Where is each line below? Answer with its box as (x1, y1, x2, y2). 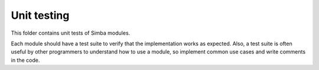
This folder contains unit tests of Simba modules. (11, 29, 131, 36)
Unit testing (11, 9, 70, 22)
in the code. (11, 56, 40, 64)
